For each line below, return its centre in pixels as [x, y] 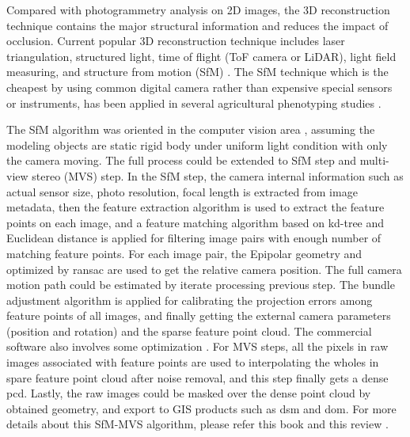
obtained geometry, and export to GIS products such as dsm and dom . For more [201, 408]
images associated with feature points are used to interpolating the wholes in [193, 362]
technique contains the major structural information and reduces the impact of [197, 25]
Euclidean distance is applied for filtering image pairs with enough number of [194, 238]
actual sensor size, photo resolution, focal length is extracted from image [182, 191]
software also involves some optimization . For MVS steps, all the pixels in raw [197, 346]
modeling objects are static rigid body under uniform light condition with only [197, 144]
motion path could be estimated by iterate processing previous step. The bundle [201, 285]
